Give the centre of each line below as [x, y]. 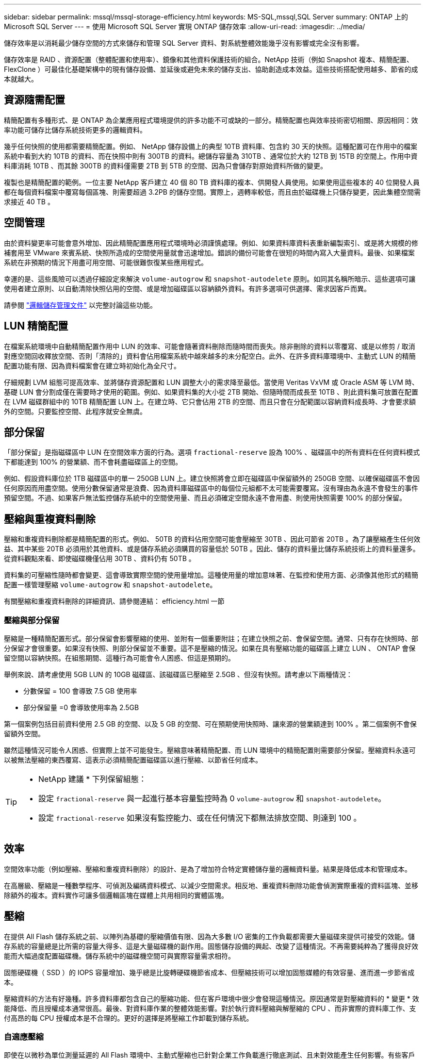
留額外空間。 [24, 733]
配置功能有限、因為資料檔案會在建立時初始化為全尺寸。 [92, 365]
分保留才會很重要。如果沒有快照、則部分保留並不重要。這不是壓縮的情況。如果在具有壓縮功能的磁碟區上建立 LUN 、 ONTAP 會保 [210, 648]
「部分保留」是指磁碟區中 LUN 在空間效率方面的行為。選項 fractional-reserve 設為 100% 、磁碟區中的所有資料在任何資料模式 [212, 452]
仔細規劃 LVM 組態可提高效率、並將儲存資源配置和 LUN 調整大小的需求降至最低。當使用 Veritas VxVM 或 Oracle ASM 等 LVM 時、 [211, 382]
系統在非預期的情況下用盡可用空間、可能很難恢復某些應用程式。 [106, 262]
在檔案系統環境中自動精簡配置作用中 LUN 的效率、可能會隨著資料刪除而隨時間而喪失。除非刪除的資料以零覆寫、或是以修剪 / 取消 [210, 346]
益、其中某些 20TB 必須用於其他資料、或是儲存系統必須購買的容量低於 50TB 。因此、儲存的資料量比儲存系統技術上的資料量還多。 [212, 549]
